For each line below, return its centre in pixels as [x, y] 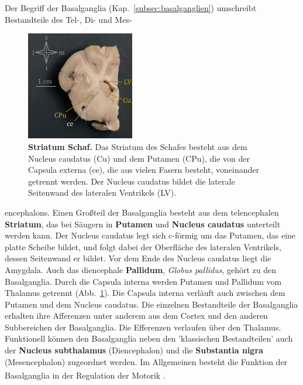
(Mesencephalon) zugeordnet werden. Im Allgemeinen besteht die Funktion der [146, 361]
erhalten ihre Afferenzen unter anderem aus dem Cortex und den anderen [136, 316]
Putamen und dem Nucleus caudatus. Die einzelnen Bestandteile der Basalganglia [151, 304]
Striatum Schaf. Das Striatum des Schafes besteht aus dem [138, 146]
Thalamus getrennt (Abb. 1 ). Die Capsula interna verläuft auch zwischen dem [145, 293]
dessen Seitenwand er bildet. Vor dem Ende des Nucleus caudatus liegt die [138, 258]
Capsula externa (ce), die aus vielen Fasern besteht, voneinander [144, 170]
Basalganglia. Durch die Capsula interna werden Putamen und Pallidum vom [143, 281]
